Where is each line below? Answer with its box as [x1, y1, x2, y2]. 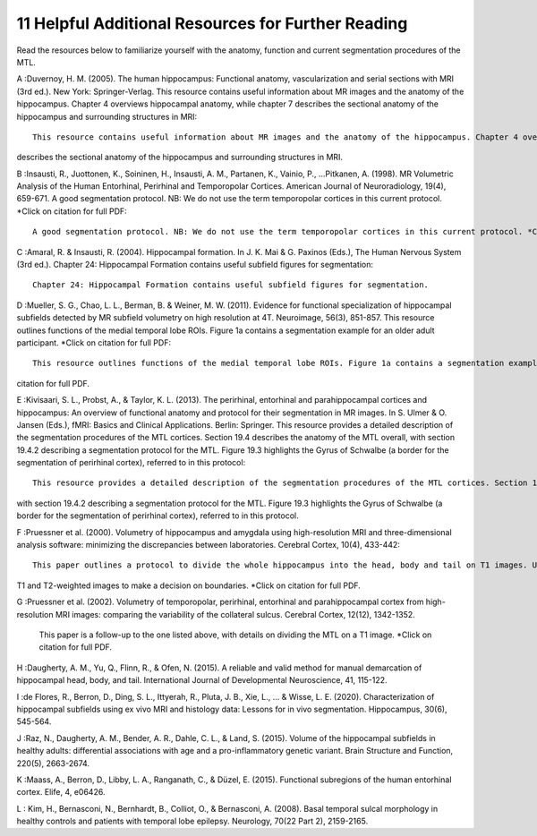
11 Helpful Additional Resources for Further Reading [16, 13, 408, 33]
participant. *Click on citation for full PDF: [16, 337, 172, 348]
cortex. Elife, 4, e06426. [16, 787, 106, 798]
